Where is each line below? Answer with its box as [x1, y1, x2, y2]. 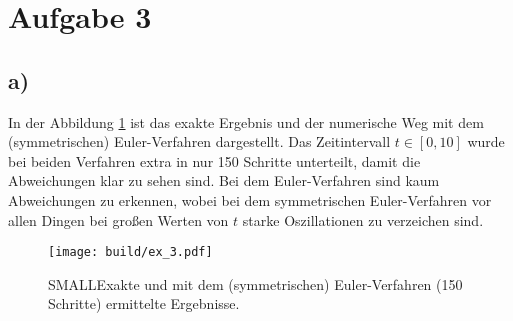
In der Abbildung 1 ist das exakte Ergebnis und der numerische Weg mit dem [8, 111, 484, 132]
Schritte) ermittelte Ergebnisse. [48, 293, 240, 314]
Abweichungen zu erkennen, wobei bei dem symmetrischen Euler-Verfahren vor [8, 189, 492, 210]
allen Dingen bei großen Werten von [8, 209, 229, 230]
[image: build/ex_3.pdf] [48, 245, 213, 260]
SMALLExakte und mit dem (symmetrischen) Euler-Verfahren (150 [48, 273, 463, 294]
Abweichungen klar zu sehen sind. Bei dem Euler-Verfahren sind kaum [8, 170, 440, 191]
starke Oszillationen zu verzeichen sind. [242, 209, 484, 230]
